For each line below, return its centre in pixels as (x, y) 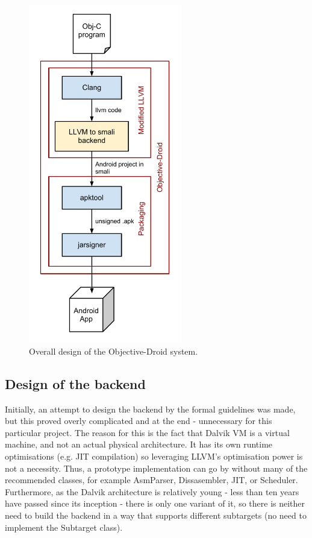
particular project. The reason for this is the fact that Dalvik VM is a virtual (147, 432)
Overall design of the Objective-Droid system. (114, 351)
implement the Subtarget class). (64, 527)
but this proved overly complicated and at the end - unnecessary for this (139, 421)
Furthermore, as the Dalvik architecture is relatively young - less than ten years (152, 491)
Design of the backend (75, 383)
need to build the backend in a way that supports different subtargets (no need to (156, 515)
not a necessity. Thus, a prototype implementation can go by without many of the (156, 468)
